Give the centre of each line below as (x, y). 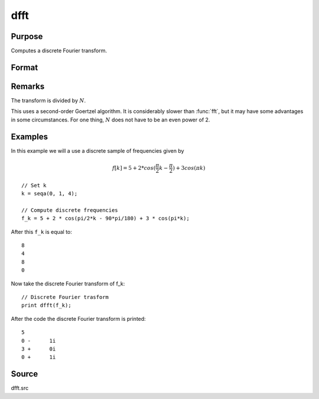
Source (25, 374)
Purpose (27, 36)
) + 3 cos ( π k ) (189, 168)
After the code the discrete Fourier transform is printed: (78, 318)
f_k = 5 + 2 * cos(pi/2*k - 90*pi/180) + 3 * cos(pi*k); (106, 218)
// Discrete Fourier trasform (65, 297)
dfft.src (20, 388)
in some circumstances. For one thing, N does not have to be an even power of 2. (110, 120)
